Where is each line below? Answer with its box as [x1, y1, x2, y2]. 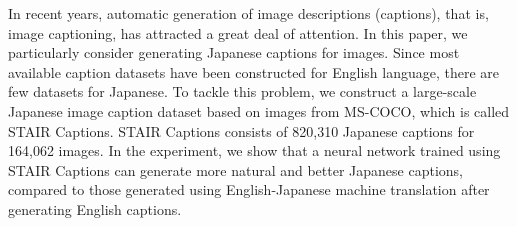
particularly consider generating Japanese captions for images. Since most [8, 42, 460, 63]
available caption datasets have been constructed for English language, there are [8, 61, 500, 82]
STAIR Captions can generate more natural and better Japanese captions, [8, 159, 463, 180]
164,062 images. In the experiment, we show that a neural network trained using [8, 140, 501, 161]
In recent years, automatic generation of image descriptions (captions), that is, [8, 3, 489, 23]
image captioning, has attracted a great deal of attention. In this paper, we [8, 22, 468, 43]
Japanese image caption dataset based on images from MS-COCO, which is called [8, 100, 510, 121]
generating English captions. [8, 198, 182, 219]
